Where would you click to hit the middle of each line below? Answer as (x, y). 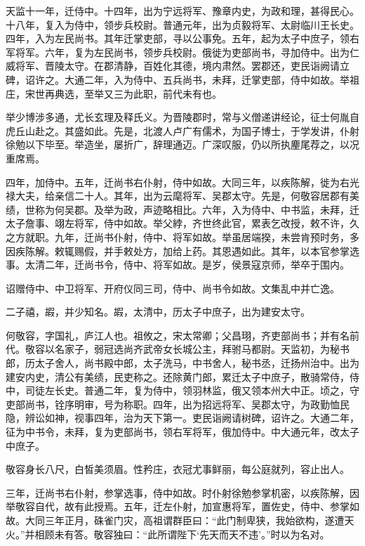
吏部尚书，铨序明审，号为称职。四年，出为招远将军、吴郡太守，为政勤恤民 (178, 404)
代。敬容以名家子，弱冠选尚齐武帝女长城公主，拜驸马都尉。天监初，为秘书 (178, 349)
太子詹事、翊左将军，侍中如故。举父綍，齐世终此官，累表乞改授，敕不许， (178, 223)
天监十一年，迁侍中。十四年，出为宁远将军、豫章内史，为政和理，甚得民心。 (182, 11)
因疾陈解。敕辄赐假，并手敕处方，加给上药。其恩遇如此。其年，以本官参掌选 (182, 251)
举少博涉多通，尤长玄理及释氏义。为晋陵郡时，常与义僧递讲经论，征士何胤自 (182, 117)
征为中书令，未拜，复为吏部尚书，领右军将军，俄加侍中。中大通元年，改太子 (182, 432)
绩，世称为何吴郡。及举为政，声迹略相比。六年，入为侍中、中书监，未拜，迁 (182, 209)
